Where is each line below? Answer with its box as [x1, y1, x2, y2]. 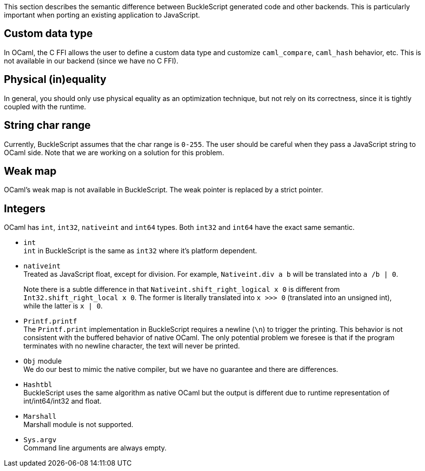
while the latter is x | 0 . [23, 302, 103, 310]
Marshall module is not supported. [23, 420, 133, 429]
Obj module [23, 357, 62, 366]
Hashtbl [23, 381, 53, 389]
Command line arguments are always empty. [23, 444, 167, 452]
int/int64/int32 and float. [23, 397, 102, 406]
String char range [4, 119, 91, 132]
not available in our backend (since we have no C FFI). [4, 56, 178, 65]
